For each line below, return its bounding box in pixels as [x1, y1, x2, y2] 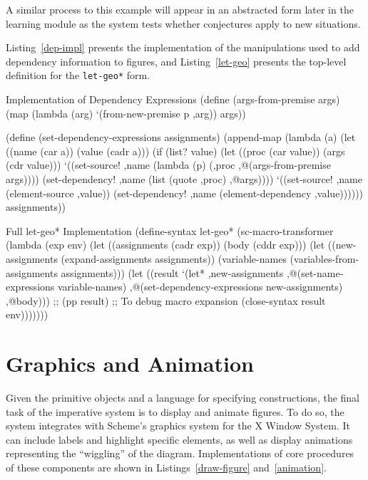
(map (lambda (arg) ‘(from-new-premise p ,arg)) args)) [6, 105, 246, 120]
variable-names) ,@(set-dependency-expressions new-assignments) [57, 279, 343, 294]
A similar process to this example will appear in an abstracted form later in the [6, 2, 354, 16]
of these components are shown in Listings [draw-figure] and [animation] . [6, 460, 327, 475]
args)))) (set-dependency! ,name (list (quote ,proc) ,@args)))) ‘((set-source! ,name [6, 172, 362, 186]
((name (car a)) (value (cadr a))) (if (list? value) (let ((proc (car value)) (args [6, 143, 345, 158]
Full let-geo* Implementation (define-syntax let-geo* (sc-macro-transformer [6, 223, 334, 238]
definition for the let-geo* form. [6, 68, 150, 83]
